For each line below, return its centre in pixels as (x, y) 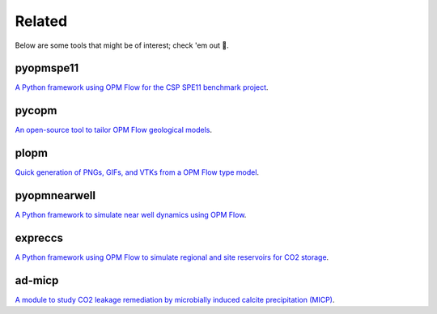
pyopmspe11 (47, 68)
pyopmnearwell (55, 195)
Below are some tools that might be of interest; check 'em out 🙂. (122, 45)
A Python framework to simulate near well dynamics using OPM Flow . (131, 215)
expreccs (39, 238)
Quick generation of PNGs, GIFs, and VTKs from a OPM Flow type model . (137, 172)
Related (41, 21)
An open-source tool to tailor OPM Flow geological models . (114, 130)
